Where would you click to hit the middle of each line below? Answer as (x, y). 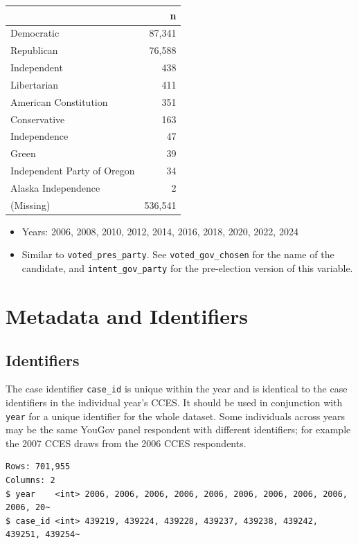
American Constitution (59, 101)
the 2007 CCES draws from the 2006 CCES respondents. (126, 443)
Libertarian (35, 84)
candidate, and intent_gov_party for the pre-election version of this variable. (187, 268)
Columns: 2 (30, 481)
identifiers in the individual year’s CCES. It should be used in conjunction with (174, 402)
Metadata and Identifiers (127, 315)
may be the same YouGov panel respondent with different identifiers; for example (178, 429)
